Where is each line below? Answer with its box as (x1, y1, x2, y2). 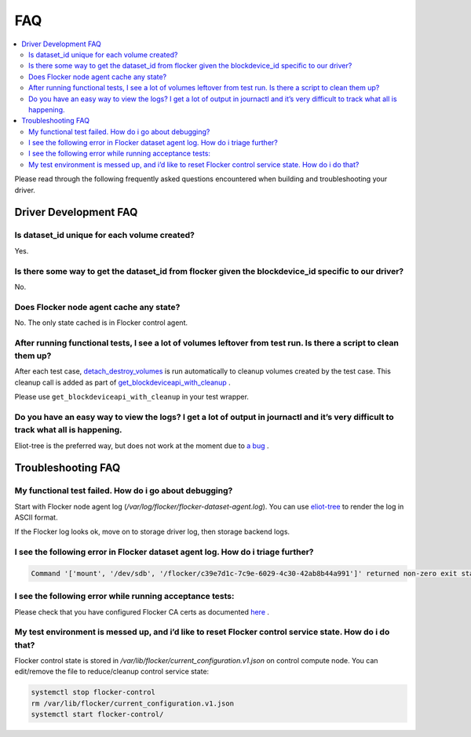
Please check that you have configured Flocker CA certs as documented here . (14, 607, 270, 616)
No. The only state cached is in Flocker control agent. (14, 318, 188, 327)
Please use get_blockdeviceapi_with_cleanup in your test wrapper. (14, 392, 249, 402)
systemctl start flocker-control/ (31, 710, 164, 719)
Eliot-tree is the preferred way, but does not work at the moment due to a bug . (14, 440, 270, 451)
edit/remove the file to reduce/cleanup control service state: (14, 667, 210, 677)
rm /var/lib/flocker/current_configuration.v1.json (31, 699, 235, 708)
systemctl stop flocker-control (31, 688, 156, 697)
